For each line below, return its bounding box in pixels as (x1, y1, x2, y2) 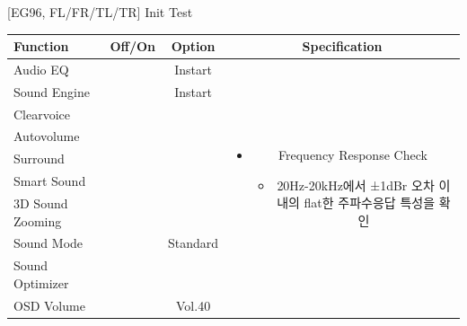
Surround (13, 149, 65, 168)
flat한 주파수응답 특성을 (304, 193, 436, 212)
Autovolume (13, 127, 80, 145)
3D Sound (13, 194, 68, 212)
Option (171, 37, 216, 56)
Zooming (13, 211, 62, 230)
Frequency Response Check (278, 145, 427, 163)
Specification (302, 37, 383, 56)
